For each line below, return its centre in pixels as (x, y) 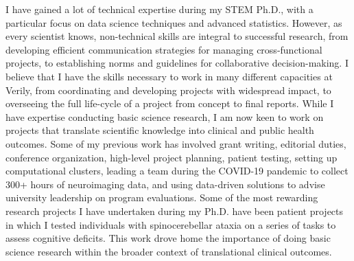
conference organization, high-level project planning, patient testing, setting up (172, 157)
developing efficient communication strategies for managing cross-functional (164, 49)
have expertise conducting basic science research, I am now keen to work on (165, 116)
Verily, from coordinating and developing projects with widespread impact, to (168, 90)
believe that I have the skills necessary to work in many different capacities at (169, 76)
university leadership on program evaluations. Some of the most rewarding (162, 197)
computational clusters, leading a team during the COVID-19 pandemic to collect (177, 171)
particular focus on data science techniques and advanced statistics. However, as (174, 22)
